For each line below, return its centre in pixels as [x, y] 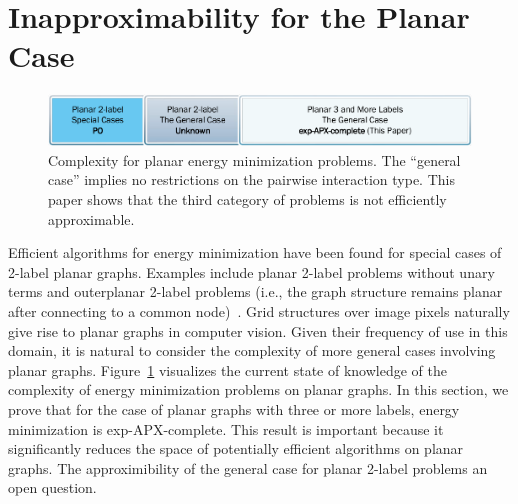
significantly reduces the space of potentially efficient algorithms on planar [236, 448]
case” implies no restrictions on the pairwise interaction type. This [251, 179]
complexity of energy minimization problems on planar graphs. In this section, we [258, 389]
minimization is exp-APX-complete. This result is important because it [226, 428]
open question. [52, 487]
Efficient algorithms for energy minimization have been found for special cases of [255, 252]
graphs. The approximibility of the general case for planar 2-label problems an [248, 467]
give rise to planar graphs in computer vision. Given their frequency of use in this [258, 330]
